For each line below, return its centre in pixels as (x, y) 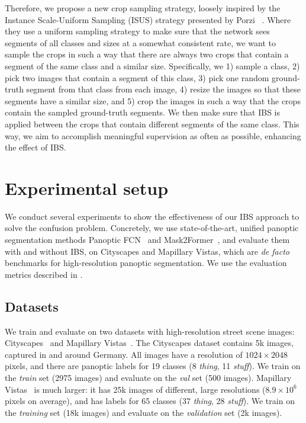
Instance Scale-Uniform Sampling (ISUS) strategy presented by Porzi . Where (148, 19)
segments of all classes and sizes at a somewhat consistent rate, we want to (141, 42)
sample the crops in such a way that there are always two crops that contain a (147, 54)
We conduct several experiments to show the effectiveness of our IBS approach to (152, 216)
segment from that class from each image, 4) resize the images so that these (163, 89)
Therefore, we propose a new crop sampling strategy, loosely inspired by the (143, 8)
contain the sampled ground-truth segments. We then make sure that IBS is (143, 112)
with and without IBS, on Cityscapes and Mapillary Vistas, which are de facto (147, 251)
